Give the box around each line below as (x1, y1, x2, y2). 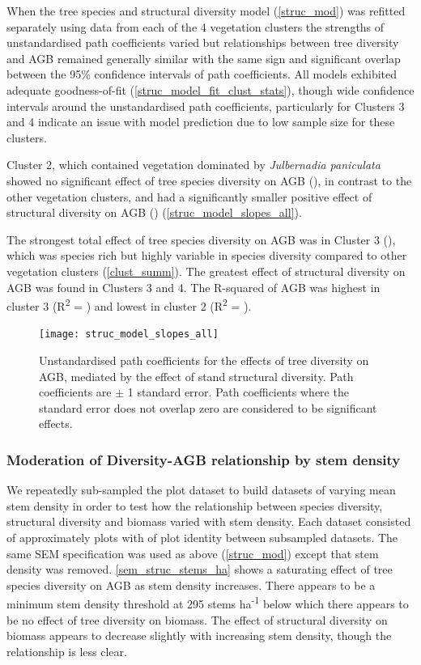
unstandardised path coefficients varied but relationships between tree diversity (6, 34, 399, 51)
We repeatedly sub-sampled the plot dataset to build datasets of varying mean (6, 481, 396, 498)
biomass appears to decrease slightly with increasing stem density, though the (6, 627, 392, 644)
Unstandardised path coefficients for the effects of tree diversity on (39, 352, 369, 368)
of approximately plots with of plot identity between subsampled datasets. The (6, 528, 398, 545)
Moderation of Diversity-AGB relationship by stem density (6, 449, 401, 469)
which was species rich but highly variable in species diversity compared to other (6, 247, 407, 264)
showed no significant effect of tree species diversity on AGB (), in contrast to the (6, 172, 412, 188)
